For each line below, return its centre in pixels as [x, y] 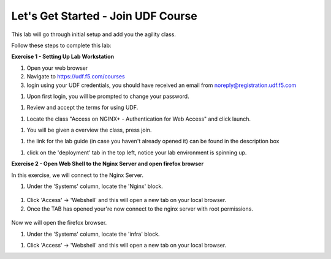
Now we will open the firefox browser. [59, 223]
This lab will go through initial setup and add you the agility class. [93, 34]
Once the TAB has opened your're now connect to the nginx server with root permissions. [140, 209]
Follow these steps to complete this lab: [61, 45]
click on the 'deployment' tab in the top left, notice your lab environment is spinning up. [137, 152]
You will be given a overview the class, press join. [89, 130]
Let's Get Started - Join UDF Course [104, 16]
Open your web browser [57, 68]
